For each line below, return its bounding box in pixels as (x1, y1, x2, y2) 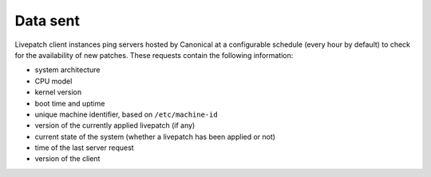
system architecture (34, 65, 101, 75)
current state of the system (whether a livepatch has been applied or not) (34, 132, 275, 141)
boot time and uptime (34, 98, 105, 108)
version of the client (34, 154, 101, 164)
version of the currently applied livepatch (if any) (34, 121, 196, 130)
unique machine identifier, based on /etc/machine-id (34, 110, 219, 119)
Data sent (14, 12, 80, 29)
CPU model (34, 76, 73, 86)
